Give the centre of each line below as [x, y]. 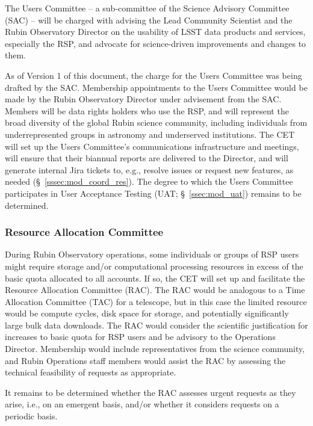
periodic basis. [31, 416]
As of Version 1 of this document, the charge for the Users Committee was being [153, 75]
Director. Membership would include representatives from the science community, [155, 349]
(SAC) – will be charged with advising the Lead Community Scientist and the [149, 20]
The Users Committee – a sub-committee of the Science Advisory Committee [147, 8]
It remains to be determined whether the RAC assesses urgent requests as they [150, 392]
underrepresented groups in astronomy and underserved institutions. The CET [150, 134]
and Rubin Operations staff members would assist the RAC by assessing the [145, 360]
